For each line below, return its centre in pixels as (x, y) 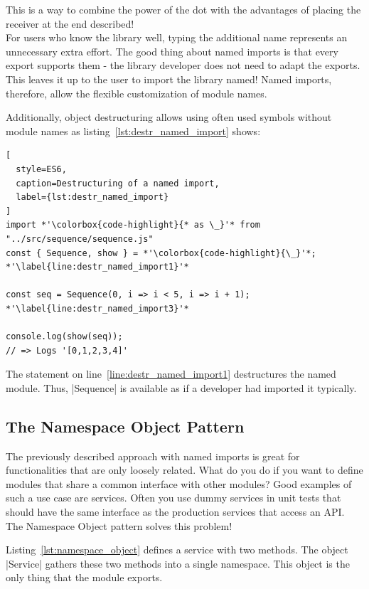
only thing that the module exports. (84, 577)
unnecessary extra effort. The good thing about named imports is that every (172, 51)
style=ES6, (41, 169)
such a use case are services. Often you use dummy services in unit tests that (173, 498)
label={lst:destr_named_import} (92, 197)
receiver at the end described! (70, 23)
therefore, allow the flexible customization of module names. (137, 93)
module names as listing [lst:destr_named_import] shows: (133, 131)
